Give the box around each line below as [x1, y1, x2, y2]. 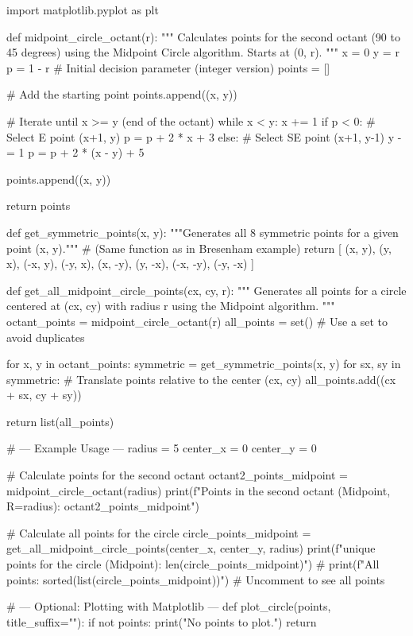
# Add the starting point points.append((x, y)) [6, 86, 237, 103]
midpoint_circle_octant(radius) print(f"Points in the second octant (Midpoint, [6, 482, 391, 498]
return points [6, 197, 71, 214]
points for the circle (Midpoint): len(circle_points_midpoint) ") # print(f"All [6, 556, 380, 572]
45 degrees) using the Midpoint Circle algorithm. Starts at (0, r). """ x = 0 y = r [6, 44, 399, 60]
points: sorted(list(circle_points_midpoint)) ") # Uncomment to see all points [6, 571, 385, 588]
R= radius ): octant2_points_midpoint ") [6, 498, 199, 514]
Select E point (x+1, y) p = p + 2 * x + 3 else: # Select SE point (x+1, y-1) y [6, 128, 395, 145]
